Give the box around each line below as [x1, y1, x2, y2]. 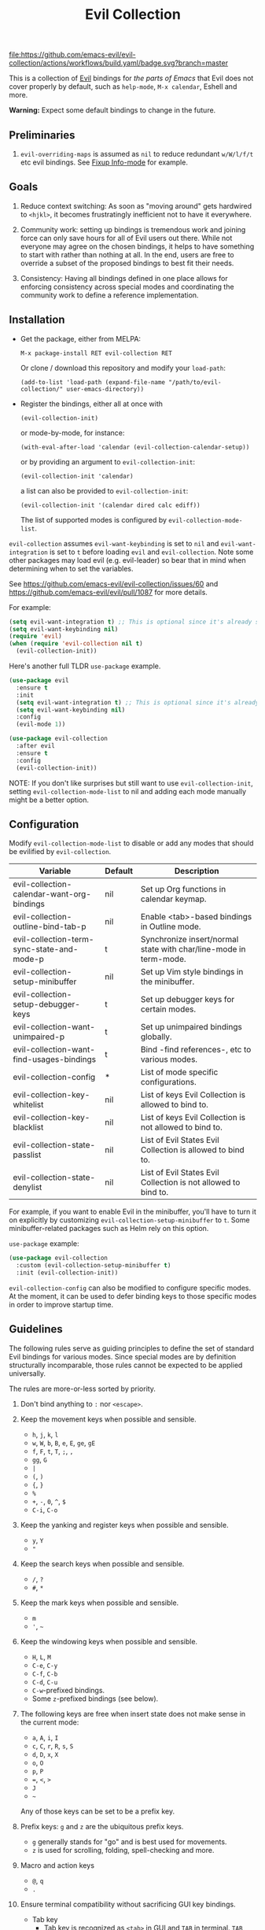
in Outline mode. [140, 921, 201, 932]
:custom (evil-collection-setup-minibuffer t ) [16, 1262, 171, 1270]
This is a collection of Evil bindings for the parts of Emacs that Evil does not [9, 73, 254, 83]
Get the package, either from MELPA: [20, 334, 141, 343]
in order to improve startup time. [9, 1300, 114, 1309]
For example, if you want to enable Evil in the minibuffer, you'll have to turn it [9, 1207, 256, 1217]
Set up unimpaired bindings [140, 1022, 242, 1033]
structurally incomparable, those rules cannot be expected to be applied [9, 1360, 243, 1370]
